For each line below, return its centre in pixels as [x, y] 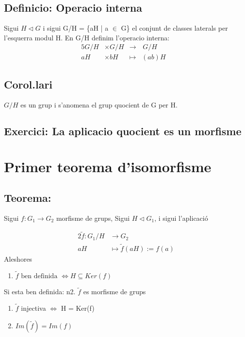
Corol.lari [28, 84]
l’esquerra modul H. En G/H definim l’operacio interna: [87, 37]
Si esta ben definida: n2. [40, 292]
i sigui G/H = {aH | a [76, 28]
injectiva [33, 308]
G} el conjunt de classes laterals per [174, 28]
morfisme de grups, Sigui [93, 218]
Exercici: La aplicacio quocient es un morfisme [123, 131]
